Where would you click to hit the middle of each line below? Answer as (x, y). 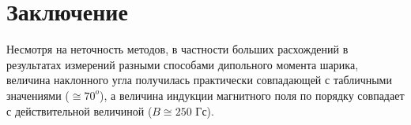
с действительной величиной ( (79, 110)
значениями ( (38, 95)
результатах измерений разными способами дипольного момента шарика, (183, 64)
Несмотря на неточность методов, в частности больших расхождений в (177, 49)
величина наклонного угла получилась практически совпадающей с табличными (199, 80)
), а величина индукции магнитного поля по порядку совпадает (252, 95)
